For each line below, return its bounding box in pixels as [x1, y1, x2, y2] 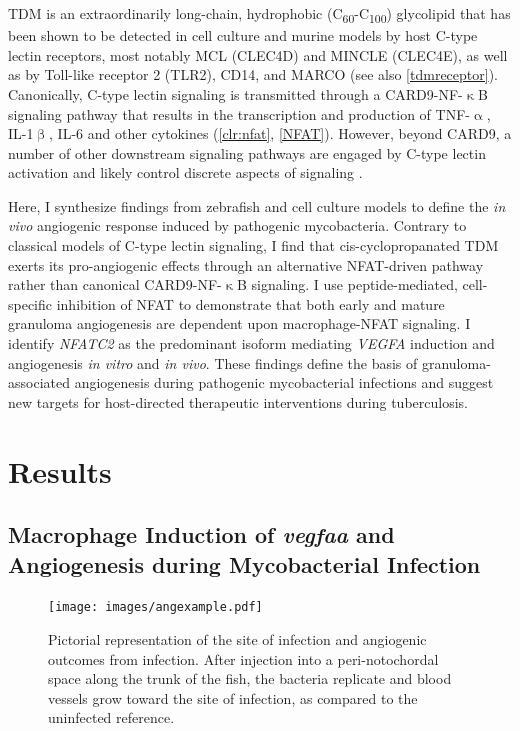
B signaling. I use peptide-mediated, [236, 274, 458, 295]
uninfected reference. [48, 707, 175, 728]
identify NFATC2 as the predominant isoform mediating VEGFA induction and [8, 333, 495, 354]
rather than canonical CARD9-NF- [8, 274, 222, 295]
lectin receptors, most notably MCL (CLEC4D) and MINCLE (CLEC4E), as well [8, 44, 508, 65]
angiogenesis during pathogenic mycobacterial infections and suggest [74, 372, 494, 393]
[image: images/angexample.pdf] [48, 600, 263, 615]
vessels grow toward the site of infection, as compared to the [48, 687, 418, 708]
